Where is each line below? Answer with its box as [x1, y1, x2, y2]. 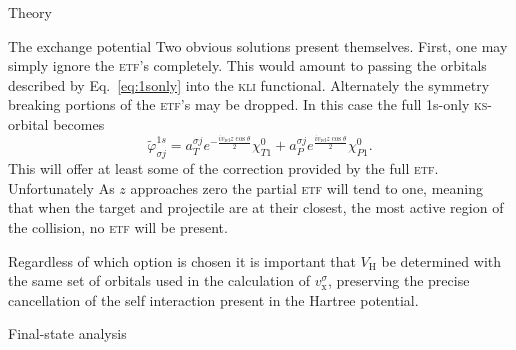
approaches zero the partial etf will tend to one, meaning [130, 177, 484, 198]
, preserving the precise [327, 270, 470, 291]
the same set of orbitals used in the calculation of [8, 270, 311, 291]
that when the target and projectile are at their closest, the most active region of [8, 197, 504, 218]
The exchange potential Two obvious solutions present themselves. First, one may [8, 35, 508, 56]
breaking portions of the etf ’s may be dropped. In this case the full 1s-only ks [8, 94, 488, 115]
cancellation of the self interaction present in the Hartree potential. [8, 289, 419, 310]
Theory [8, 2, 52, 22]
